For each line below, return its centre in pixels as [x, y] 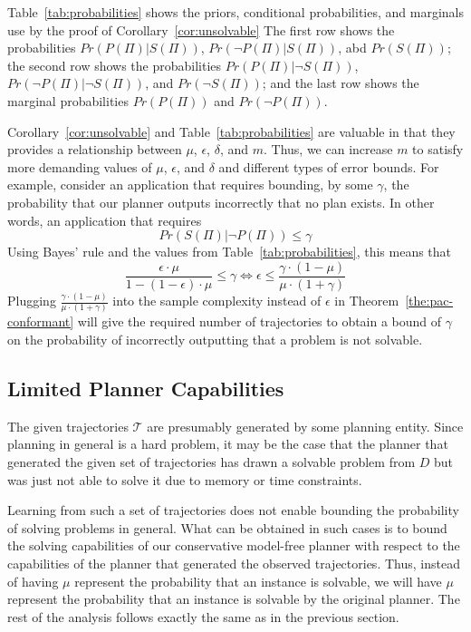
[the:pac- [429, 301]
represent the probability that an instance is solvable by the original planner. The [234, 599]
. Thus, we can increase [328, 149]
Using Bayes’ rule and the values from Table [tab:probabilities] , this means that [230, 252]
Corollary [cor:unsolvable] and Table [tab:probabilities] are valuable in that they [231, 131]
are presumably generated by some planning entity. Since [305, 426]
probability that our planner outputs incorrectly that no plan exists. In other [221, 202]
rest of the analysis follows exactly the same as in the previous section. [203, 616]
